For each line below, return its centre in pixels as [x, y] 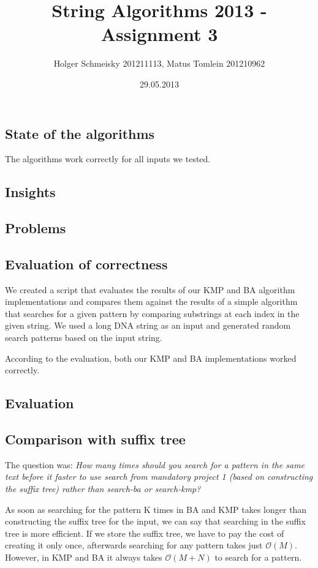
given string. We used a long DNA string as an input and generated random [148, 325]
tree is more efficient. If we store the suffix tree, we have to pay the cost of [145, 533]
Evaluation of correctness [86, 263]
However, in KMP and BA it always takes [84, 557]
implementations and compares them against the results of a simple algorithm [151, 301]
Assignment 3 [159, 34]
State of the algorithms [80, 133]
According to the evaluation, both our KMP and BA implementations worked [151, 358]
